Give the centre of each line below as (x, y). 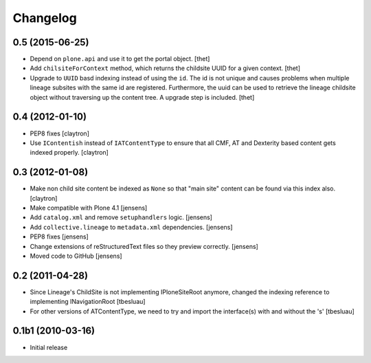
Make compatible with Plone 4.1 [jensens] (89, 208)
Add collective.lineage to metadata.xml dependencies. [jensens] (131, 227)
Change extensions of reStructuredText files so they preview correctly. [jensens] (144, 246)
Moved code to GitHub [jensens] (76, 256)
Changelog (45, 18)
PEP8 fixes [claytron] (59, 133)
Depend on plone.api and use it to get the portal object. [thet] (120, 59)
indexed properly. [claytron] (69, 153)
